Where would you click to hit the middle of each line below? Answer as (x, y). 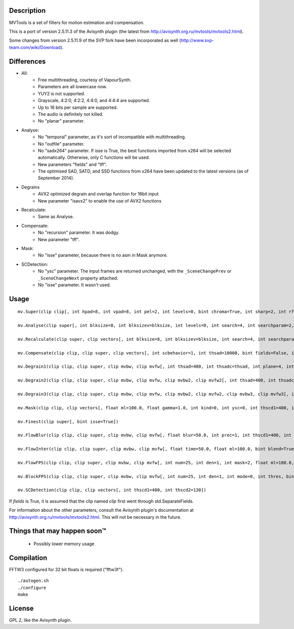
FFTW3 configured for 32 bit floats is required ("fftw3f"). (66, 569)
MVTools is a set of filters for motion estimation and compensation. (77, 23)
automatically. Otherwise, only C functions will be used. (94, 157)
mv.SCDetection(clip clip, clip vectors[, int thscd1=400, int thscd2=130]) (112, 490)
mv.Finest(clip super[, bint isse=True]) (68, 421)
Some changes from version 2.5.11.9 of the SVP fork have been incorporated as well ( (95, 40)
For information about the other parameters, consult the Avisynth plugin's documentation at (101, 510)
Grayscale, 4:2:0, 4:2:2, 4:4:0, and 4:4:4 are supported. (94, 101)
